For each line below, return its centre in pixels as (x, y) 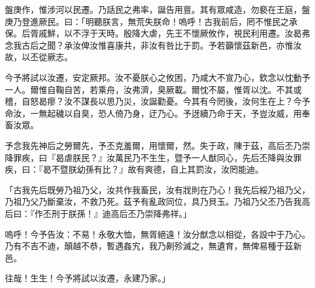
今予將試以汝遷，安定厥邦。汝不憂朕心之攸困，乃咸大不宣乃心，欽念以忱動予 (157, 77)
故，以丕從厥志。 (39, 57)
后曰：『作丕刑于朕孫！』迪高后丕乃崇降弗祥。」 (98, 213)
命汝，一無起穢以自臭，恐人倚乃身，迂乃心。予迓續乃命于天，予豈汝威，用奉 (157, 113)
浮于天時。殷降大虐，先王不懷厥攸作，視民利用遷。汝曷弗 (195, 33)
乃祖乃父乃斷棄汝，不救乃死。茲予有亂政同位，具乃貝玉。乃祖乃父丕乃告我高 (157, 201)
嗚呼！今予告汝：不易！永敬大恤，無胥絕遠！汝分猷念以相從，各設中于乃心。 (157, 234)
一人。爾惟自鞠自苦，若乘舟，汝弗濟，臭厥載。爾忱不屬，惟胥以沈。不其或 (153, 89)
